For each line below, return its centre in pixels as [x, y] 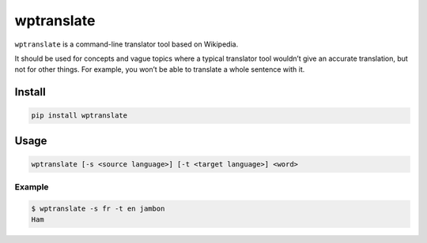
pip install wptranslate [79, 116]
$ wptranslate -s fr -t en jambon [98, 209]
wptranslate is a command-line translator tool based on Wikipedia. [127, 44]
